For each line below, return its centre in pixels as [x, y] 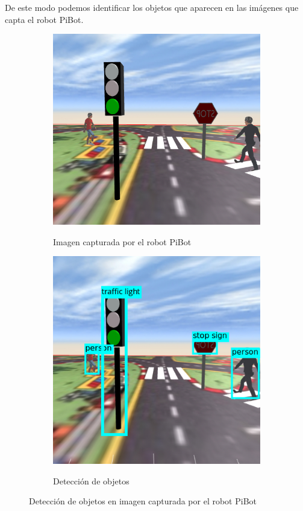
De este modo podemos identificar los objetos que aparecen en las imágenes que [152, 7]
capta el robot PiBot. [44, 19]
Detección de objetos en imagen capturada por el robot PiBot [143, 501]
